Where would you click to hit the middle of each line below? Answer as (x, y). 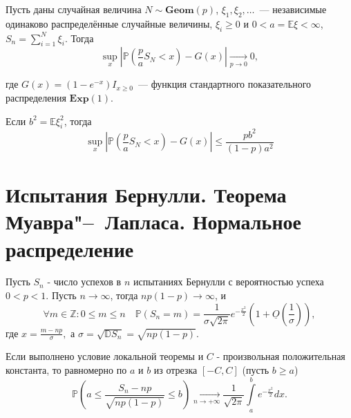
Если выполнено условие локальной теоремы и (105, 356)
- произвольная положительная (281, 356)
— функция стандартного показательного (225, 84)
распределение (70, 248)
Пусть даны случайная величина (74, 9)
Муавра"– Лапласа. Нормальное (153, 221)
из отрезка (175, 370)
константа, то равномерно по (66, 370)
